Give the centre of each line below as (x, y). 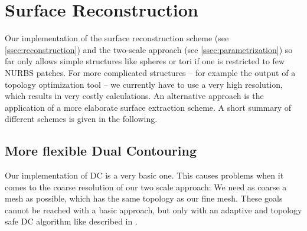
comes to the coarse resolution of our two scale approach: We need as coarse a (146, 187)
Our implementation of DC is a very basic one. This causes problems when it (144, 175)
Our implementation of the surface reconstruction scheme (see (117, 38)
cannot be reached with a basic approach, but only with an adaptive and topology (153, 209)
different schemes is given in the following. (81, 119)
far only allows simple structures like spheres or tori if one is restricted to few (145, 61)
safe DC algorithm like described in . (71, 221)
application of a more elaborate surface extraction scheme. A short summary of (148, 107)
